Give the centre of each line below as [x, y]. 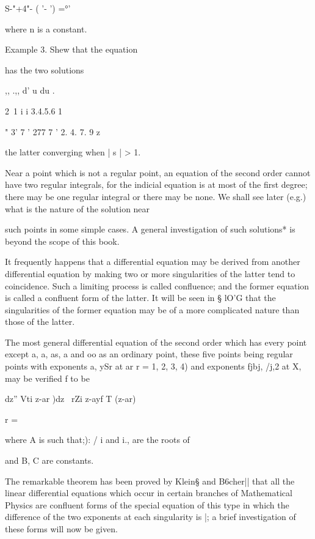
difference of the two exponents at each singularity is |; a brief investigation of [150, 517]
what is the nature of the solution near [78, 208]
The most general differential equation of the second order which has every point [156, 342]
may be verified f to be [47, 378]
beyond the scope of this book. [62, 241]
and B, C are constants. [49, 460]
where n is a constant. [46, 28]
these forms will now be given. [61, 529]
